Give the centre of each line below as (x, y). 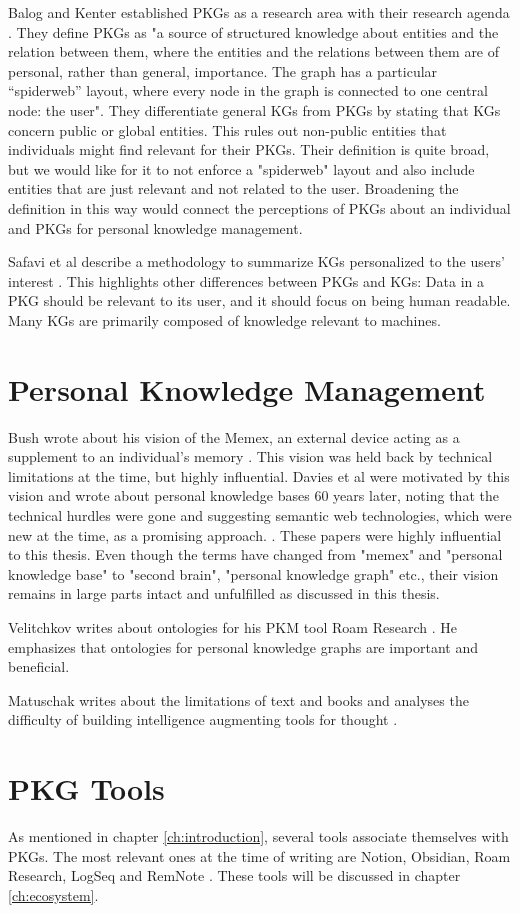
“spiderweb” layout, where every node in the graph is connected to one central (248, 90)
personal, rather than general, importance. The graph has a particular (223, 70)
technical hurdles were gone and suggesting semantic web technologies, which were (260, 515)
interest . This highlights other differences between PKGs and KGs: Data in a (246, 280)
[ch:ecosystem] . (53, 894)
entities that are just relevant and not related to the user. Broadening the (233, 188)
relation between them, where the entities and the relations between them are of (254, 51)
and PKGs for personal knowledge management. (155, 227)
